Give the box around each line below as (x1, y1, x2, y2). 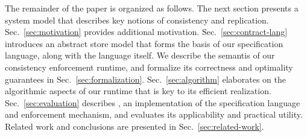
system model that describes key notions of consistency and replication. (5, 13, 269, 26)
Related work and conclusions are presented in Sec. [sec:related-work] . (5, 119, 264, 132)
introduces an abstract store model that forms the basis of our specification (5, 37, 283, 49)
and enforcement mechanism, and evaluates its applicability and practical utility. (5, 108, 303, 121)
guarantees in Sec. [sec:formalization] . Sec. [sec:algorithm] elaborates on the (5, 72, 286, 85)
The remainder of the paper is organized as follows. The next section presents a (5, 2, 299, 14)
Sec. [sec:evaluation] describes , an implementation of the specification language (5, 96, 300, 109)
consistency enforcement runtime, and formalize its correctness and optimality (5, 60, 293, 73)
